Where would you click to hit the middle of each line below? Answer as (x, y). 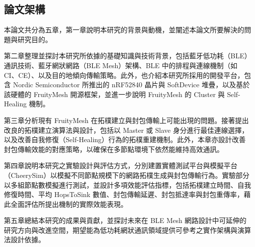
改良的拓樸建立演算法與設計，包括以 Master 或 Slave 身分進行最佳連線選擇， (126, 130)
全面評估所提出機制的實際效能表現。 (69, 204)
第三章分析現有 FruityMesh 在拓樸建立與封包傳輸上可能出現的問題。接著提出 (127, 120)
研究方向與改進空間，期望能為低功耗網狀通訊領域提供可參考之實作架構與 (121, 230)
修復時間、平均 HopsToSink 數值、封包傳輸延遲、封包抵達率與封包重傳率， (124, 194)
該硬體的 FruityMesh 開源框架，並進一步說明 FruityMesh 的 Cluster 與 (115, 94)
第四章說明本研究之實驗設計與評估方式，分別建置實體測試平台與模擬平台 (121, 165)
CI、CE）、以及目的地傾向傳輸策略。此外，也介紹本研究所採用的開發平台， (124, 75)
